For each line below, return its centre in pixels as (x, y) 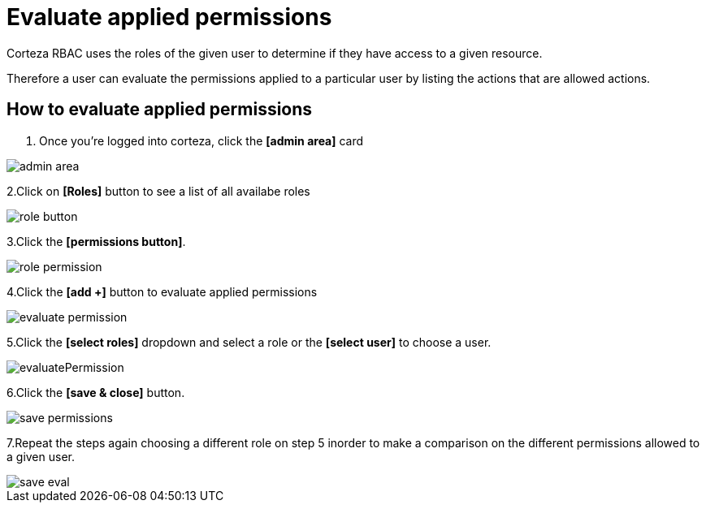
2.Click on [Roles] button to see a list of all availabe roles (158, 191)
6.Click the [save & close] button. (96, 392)
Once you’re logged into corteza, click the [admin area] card (201, 140)
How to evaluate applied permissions (160, 110)
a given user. (41, 456)
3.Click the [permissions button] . (96, 241)
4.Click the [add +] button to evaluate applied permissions (162, 291)
